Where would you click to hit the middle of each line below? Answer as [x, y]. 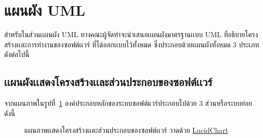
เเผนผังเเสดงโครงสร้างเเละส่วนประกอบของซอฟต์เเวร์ [108, 82]
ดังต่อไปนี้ [17, 54]
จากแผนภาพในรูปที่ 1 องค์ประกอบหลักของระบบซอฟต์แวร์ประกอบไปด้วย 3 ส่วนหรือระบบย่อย [128, 103]
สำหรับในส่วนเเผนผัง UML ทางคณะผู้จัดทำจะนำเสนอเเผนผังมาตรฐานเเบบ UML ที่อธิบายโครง [131, 34]
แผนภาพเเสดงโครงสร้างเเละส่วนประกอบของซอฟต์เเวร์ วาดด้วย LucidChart [126, 130]
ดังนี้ [10, 113]
